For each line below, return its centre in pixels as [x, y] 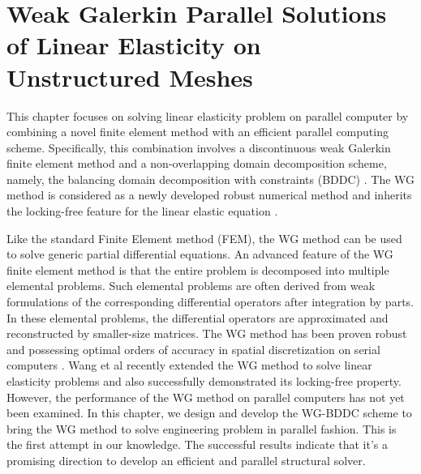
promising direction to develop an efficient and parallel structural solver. [186, 460]
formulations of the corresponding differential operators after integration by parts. [210, 302]
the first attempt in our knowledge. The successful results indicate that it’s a [198, 444]
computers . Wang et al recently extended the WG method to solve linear [189, 365]
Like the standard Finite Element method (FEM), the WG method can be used [204, 238]
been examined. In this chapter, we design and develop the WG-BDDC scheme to [209, 413]
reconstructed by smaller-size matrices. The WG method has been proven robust [207, 333]
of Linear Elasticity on [134, 45]
